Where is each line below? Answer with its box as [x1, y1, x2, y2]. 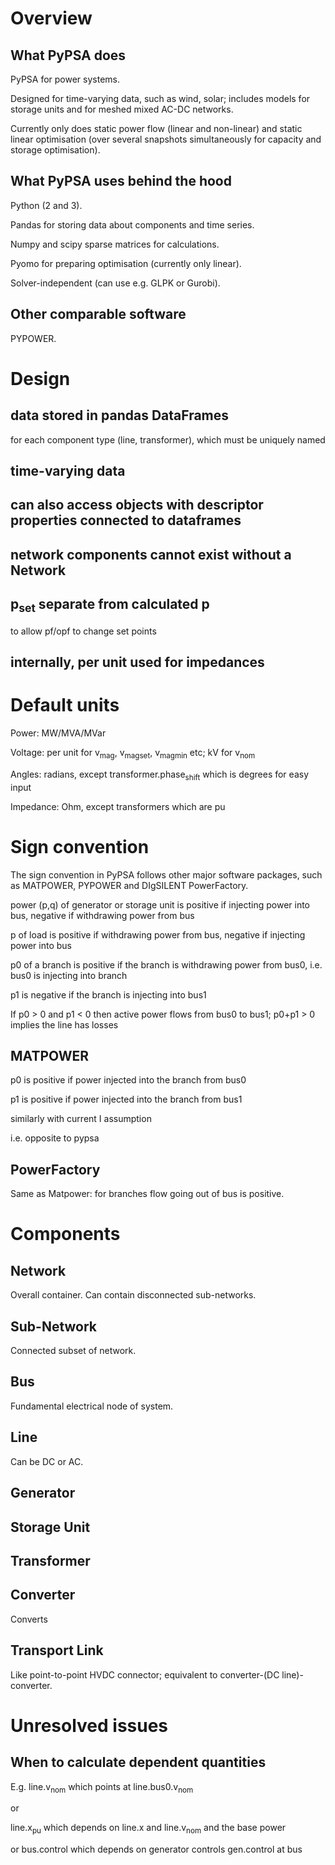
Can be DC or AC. [10, 1455, 84, 1467]
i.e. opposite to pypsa [10, 1132, 100, 1144]
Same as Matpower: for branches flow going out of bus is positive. [10, 1188, 285, 1200]
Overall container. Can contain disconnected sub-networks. [10, 1289, 257, 1301]
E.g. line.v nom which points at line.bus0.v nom [10, 1780, 194, 1795]
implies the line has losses [10, 1018, 119, 1031]
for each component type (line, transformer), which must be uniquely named [10, 433, 326, 446]
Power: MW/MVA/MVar [10, 727, 107, 739]
